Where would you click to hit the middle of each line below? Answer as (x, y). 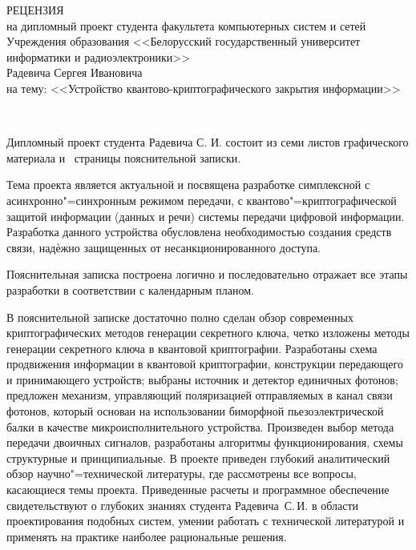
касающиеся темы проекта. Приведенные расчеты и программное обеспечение (198, 490)
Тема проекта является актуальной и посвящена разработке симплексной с (188, 185)
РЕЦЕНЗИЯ (35, 10)
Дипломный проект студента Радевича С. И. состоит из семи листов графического (208, 142)
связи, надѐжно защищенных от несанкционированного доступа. (164, 247)
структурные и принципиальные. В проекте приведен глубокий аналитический (198, 458)
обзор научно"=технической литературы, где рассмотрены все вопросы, (182, 474)
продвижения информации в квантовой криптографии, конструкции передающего (205, 364)
